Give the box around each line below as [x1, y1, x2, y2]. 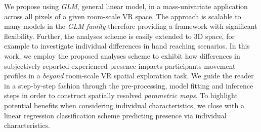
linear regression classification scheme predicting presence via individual [4, 110, 227, 120]
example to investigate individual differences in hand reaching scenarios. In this [4, 40, 250, 51]
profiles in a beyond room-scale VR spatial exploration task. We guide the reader [4, 70, 254, 81]
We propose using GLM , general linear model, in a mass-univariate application [4, 1, 248, 11]
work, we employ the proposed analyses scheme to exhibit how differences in [4, 50, 240, 61]
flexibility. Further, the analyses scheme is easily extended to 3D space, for [4, 30, 235, 41]
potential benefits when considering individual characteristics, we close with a [4, 100, 244, 110]
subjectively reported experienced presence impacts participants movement [4, 60, 236, 71]
